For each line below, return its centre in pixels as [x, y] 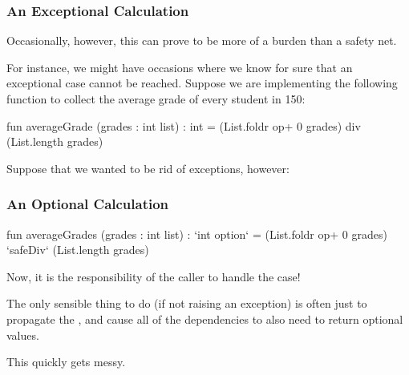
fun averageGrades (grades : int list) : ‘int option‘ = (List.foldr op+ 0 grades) [197, 234]
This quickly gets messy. [66, 362]
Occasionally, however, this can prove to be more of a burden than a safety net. [202, 40]
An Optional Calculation [88, 204]
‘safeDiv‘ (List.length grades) [78, 250]
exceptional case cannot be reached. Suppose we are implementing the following [202, 83]
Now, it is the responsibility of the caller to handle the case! [154, 276]
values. [23, 335]
